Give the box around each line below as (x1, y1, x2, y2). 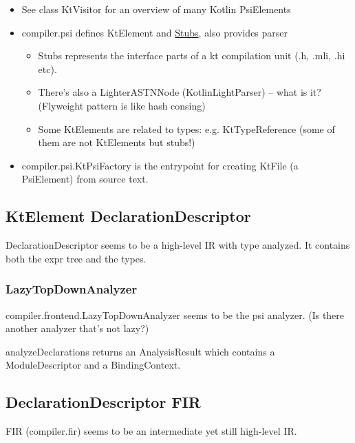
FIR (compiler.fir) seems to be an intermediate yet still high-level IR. (6, 424, 297, 438)
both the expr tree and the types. (6, 251, 147, 265)
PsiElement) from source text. (21, 172, 149, 186)
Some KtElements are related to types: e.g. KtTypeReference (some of (38, 121, 335, 136)
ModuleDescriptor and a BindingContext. (6, 358, 181, 372)
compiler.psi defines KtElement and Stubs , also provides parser (21, 25, 288, 39)
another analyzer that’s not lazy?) (6, 321, 149, 336)
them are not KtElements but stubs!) (38, 135, 195, 150)
